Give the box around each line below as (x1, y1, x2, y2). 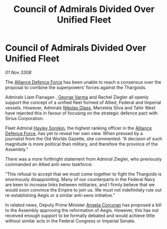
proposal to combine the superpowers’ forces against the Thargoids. (5, 84, 146, 90)
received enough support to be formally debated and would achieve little (5, 212, 155, 218)
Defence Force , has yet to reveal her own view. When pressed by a (5, 130, 143, 136)
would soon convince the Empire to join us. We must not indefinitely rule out (5, 186, 162, 193)
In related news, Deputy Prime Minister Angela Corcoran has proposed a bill (5, 201, 161, 208)
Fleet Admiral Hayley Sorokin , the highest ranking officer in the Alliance (5, 125, 152, 131)
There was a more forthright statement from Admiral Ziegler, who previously (5, 156, 162, 162)
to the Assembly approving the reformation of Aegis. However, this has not (5, 207, 159, 213)
